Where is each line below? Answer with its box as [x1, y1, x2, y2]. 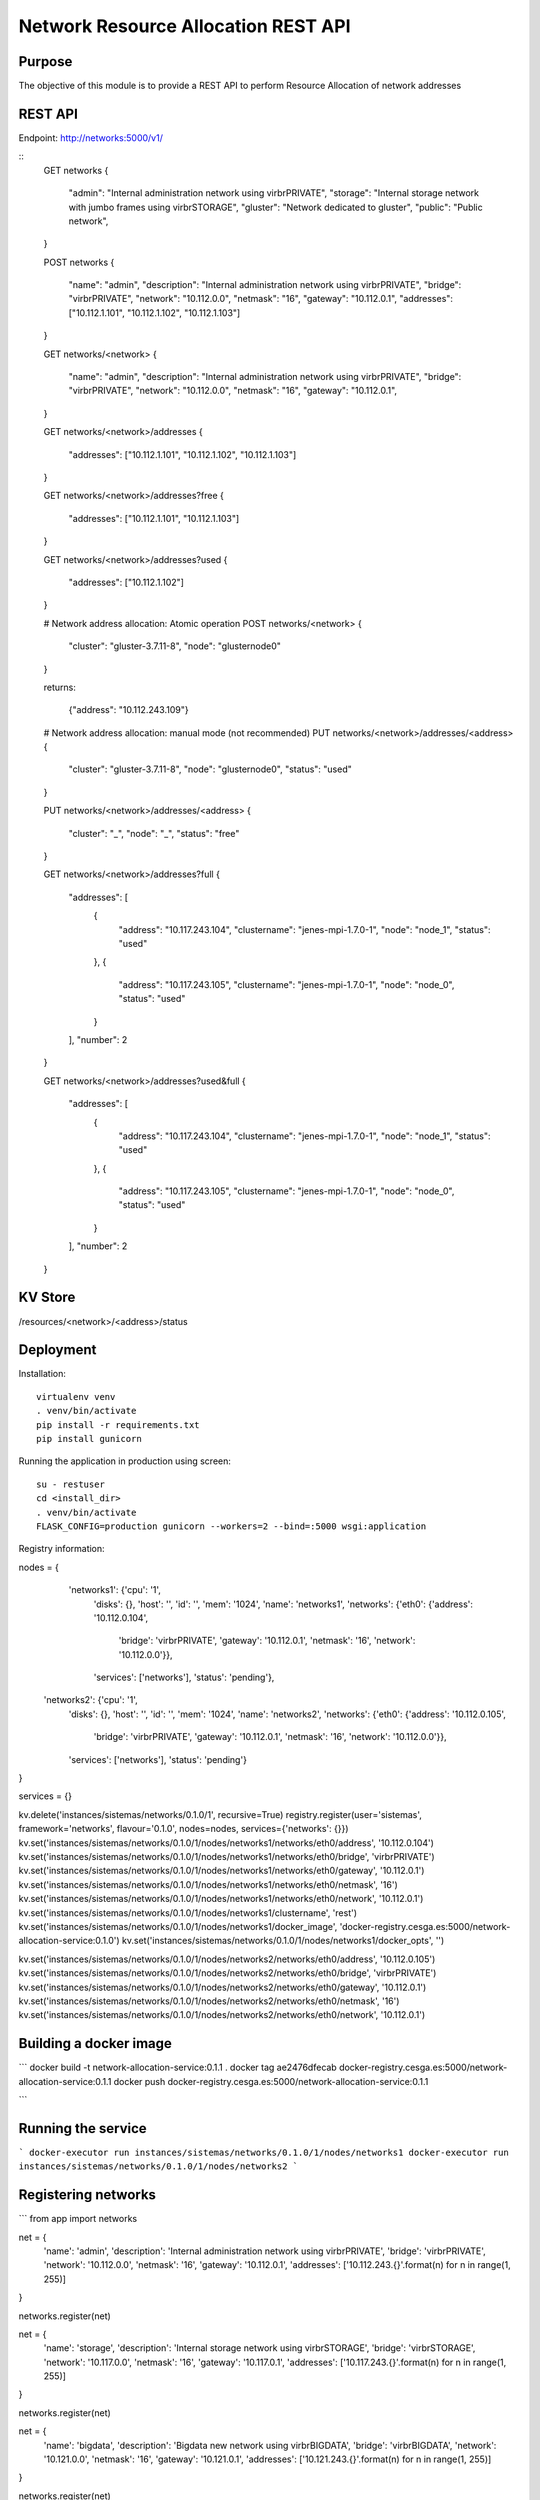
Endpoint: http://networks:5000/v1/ [18, 131, 164, 144]
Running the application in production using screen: [18, 1455, 232, 1467]
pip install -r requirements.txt [36, 1419, 200, 1430]
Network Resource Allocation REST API [18, 15, 351, 37]
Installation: [18, 1368, 67, 1380]
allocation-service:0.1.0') [18, 1935, 120, 1947]
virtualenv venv [36, 1391, 116, 1402]
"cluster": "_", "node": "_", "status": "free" [68, 827, 240, 839]
